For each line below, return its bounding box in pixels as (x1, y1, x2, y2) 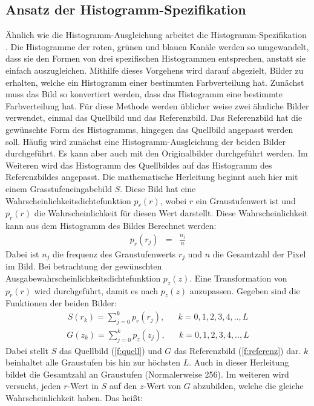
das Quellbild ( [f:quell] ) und (59, 344, 162, 356)
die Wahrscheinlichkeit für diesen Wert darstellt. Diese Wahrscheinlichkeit (34, 207, 308, 219)
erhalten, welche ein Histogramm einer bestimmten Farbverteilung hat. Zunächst (5, 76, 304, 88)
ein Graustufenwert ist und (195, 194, 296, 207)
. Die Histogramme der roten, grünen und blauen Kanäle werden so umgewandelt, (5, 40, 309, 53)
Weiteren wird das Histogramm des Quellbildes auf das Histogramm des (5, 158, 272, 171)
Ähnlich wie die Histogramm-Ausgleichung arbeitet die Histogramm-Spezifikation (5, 28, 307, 41)
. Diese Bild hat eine (120, 182, 196, 195)
